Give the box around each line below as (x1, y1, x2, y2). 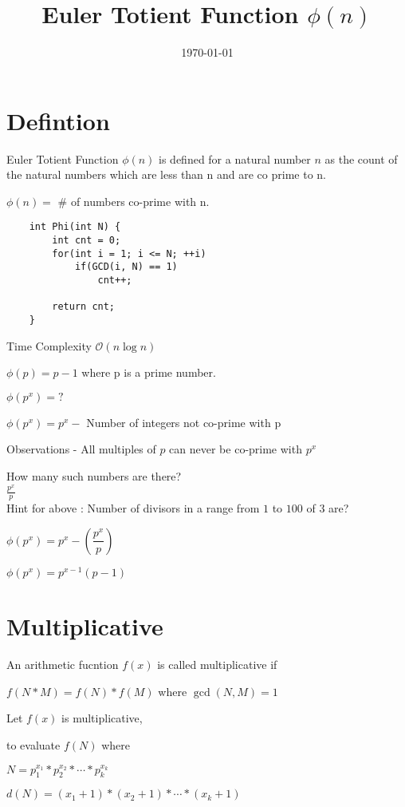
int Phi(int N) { (29, 221, 121, 233)
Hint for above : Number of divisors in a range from (6, 500, 260, 516)
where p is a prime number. (81, 364, 216, 381)
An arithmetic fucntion (6, 656, 119, 673)
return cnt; (52, 301, 116, 313)
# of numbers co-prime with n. (57, 192, 210, 209)
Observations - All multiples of (6, 441, 156, 457)
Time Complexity (6, 337, 92, 354)
